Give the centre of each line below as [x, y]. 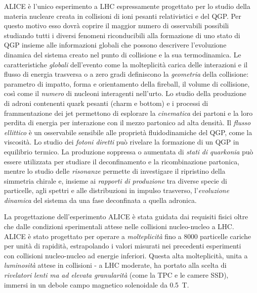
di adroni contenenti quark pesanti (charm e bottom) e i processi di [106, 103]
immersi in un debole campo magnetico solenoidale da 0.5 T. [97, 284]
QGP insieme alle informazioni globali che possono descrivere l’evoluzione [115, 45]
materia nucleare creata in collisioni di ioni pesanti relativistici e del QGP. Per [123, 16]
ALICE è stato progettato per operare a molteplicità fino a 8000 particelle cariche [128, 236]
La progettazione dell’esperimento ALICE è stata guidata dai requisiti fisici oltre [126, 217]
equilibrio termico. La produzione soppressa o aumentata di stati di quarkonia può [128, 151]
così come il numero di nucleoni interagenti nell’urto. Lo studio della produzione [125, 93]
